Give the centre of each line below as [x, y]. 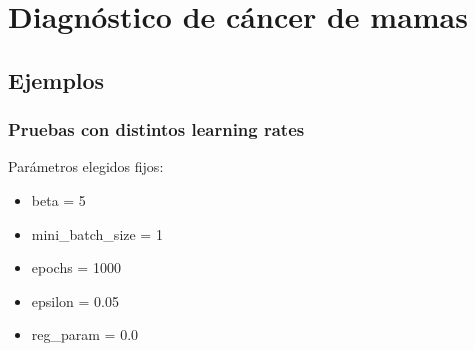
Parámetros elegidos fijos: [86, 166]
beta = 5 [58, 199]
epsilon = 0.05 [75, 300]
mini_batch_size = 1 [97, 233]
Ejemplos [56, 79]
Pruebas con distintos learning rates [156, 129]
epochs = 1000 [76, 267]
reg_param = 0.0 [85, 334]
